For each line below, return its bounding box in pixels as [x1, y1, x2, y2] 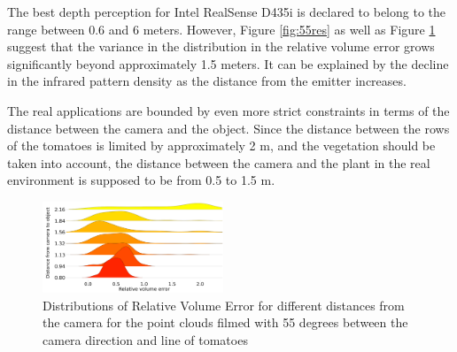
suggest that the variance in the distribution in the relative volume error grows [7, 37, 435, 56]
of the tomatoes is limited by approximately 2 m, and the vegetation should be [7, 136, 436, 155]
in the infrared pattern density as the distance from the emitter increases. [7, 72, 407, 90]
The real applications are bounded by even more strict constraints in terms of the [7, 101, 450, 119]
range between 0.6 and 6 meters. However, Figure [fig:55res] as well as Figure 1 [7, 19, 436, 38]
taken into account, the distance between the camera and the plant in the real [7, 153, 430, 172]
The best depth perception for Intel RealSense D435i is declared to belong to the [7, 3, 445, 20]
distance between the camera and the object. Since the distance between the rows [7, 119, 450, 137]
